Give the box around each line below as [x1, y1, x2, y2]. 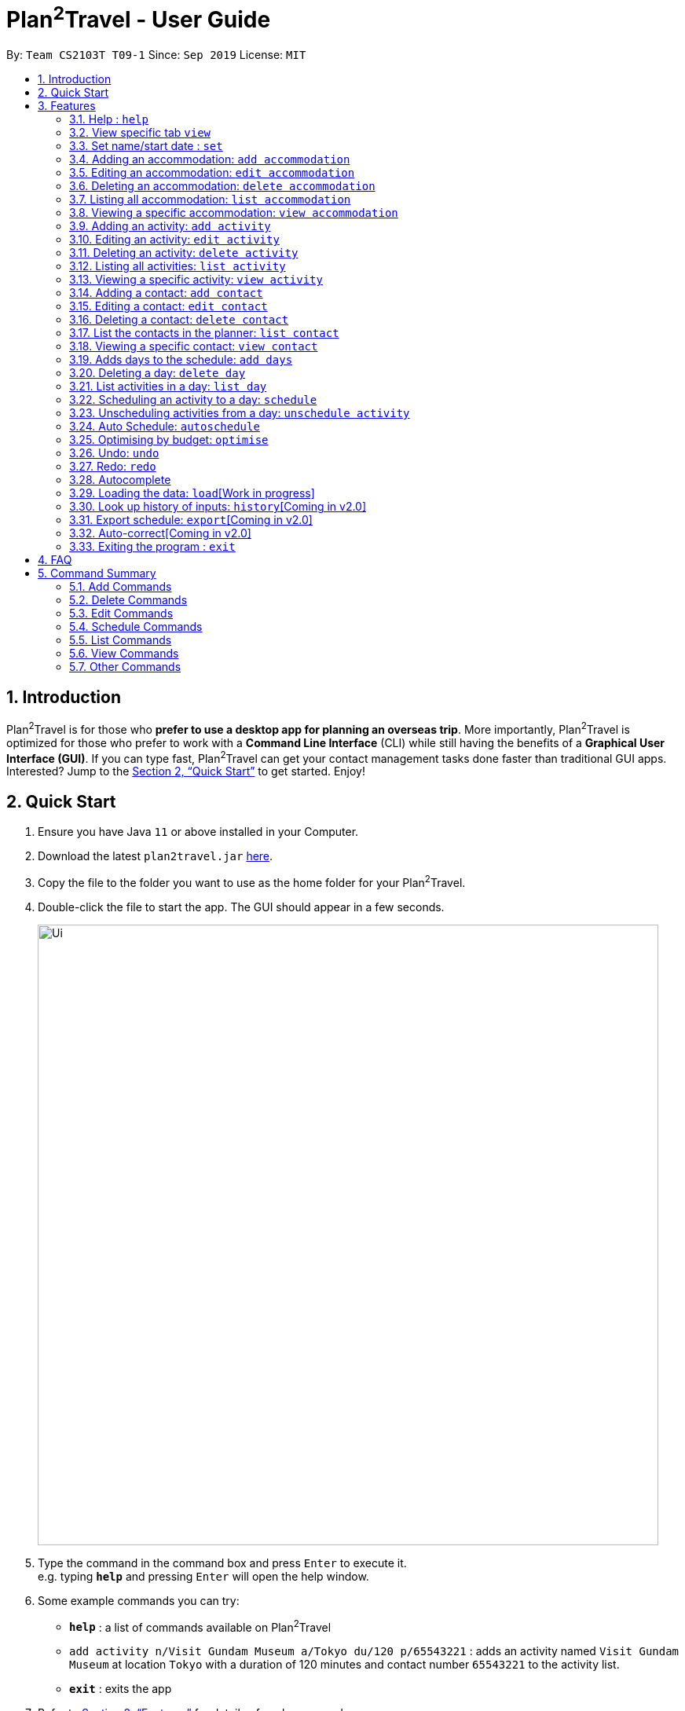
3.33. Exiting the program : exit [69, 540, 236, 554]
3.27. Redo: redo [69, 460, 156, 474]
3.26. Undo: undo [69, 446, 159, 460]
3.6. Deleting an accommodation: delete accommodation [69, 179, 375, 193]
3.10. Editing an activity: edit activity [69, 233, 280, 247]
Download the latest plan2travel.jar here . [38, 849, 273, 863]
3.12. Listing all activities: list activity [69, 259, 286, 273]
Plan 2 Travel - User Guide [6, 2, 271, 34]
